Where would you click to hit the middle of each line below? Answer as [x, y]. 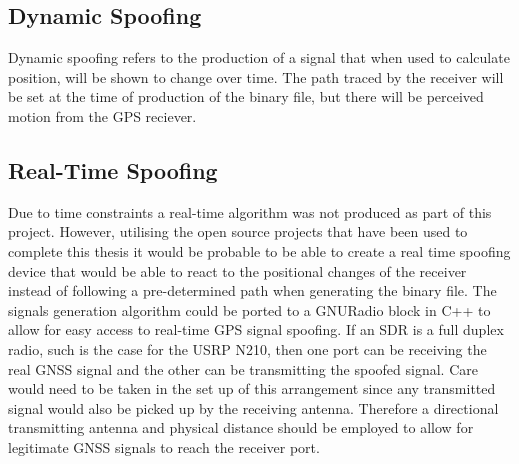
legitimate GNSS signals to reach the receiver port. [164, 446]
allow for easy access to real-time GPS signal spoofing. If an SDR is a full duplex [256, 329]
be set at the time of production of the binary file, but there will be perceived [246, 96]
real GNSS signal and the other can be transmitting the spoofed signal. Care [243, 368]
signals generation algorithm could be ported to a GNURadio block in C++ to [249, 309]
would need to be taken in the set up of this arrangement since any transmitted [252, 388]
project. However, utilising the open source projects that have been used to [238, 231]
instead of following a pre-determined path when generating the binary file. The [252, 290]
